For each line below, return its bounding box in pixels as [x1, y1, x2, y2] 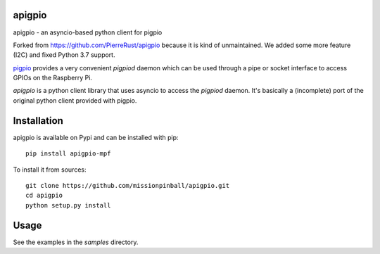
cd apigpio [25, 191, 63, 200]
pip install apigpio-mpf [25, 150, 111, 158]
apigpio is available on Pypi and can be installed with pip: [13, 133, 179, 141]
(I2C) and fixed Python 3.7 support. [13, 51, 115, 59]
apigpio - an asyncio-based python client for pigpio [13, 28, 163, 37]
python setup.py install [25, 201, 111, 209]
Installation [13, 115, 63, 127]
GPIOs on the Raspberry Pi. [13, 74, 93, 82]
